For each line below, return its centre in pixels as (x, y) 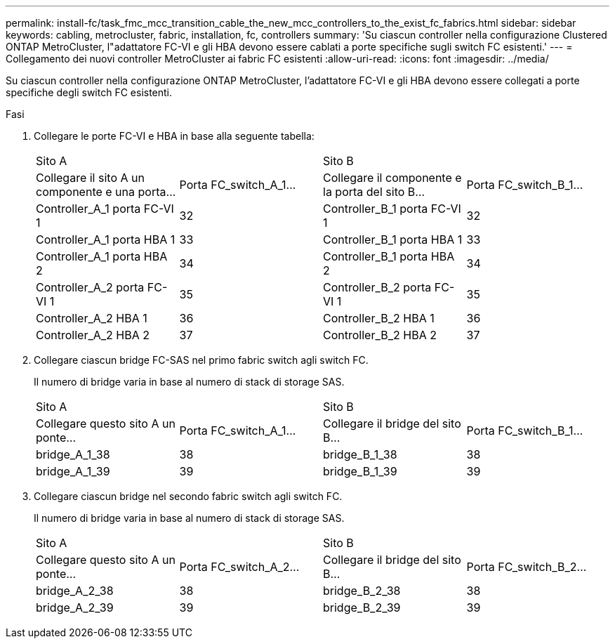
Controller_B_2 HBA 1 (379, 318)
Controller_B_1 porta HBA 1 (393, 239)
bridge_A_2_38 (75, 591)
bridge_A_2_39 (75, 607)
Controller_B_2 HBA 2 (380, 335)
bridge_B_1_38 (360, 454)
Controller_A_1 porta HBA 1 (106, 239)
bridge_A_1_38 (73, 454)
